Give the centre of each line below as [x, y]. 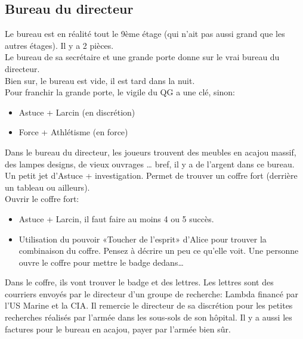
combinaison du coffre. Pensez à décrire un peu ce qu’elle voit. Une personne [159, 251]
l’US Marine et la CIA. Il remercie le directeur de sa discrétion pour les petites [149, 305]
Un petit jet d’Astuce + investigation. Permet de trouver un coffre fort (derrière [151, 175]
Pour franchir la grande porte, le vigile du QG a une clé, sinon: [120, 92]
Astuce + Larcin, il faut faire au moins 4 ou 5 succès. [116, 218]
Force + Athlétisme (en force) [73, 132]
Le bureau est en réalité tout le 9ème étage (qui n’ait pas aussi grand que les [145, 34]
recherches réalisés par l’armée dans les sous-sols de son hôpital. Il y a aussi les [149, 317]
